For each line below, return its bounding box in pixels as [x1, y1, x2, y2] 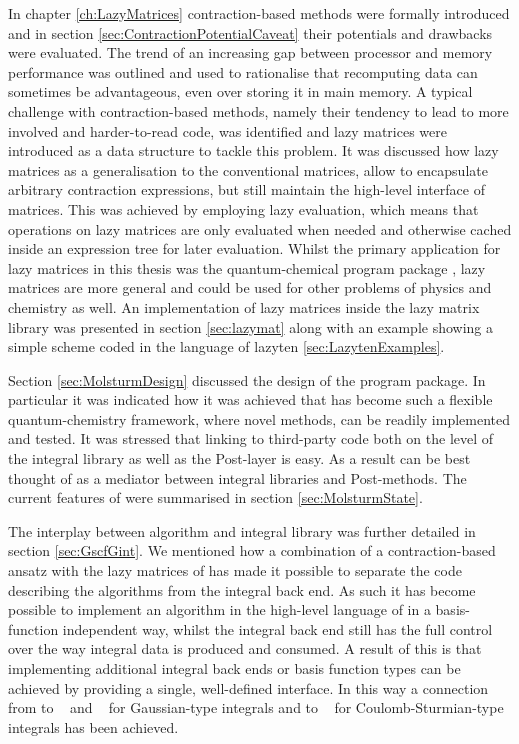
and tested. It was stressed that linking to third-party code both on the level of [8, 428, 494, 449]
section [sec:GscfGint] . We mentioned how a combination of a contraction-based [8, 540, 496, 561]
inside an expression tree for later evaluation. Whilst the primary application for [8, 238, 501, 259]
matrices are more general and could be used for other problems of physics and [8, 277, 492, 298]
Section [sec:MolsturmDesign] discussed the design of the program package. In [8, 369, 486, 390]
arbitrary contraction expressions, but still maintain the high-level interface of [8, 179, 485, 200]
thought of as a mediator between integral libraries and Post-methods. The [8, 467, 467, 488]
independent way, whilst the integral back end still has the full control [62, 618, 493, 639]
